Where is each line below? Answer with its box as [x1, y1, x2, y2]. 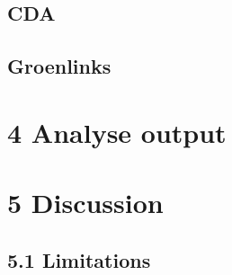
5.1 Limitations [7, 245, 151, 273]
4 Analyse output [7, 113, 227, 150]
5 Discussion [7, 184, 164, 221]
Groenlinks [7, 52, 112, 80]
